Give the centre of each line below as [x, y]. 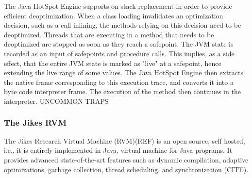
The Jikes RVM [35, 122]
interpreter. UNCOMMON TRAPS [56, 101]
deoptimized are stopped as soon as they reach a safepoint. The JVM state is [119, 44]
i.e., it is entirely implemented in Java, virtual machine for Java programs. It [118, 150]
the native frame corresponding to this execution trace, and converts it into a [119, 82]
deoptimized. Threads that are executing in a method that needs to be [109, 34]
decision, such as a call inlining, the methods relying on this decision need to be [123, 25]
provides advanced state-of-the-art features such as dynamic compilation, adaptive [126, 159]
